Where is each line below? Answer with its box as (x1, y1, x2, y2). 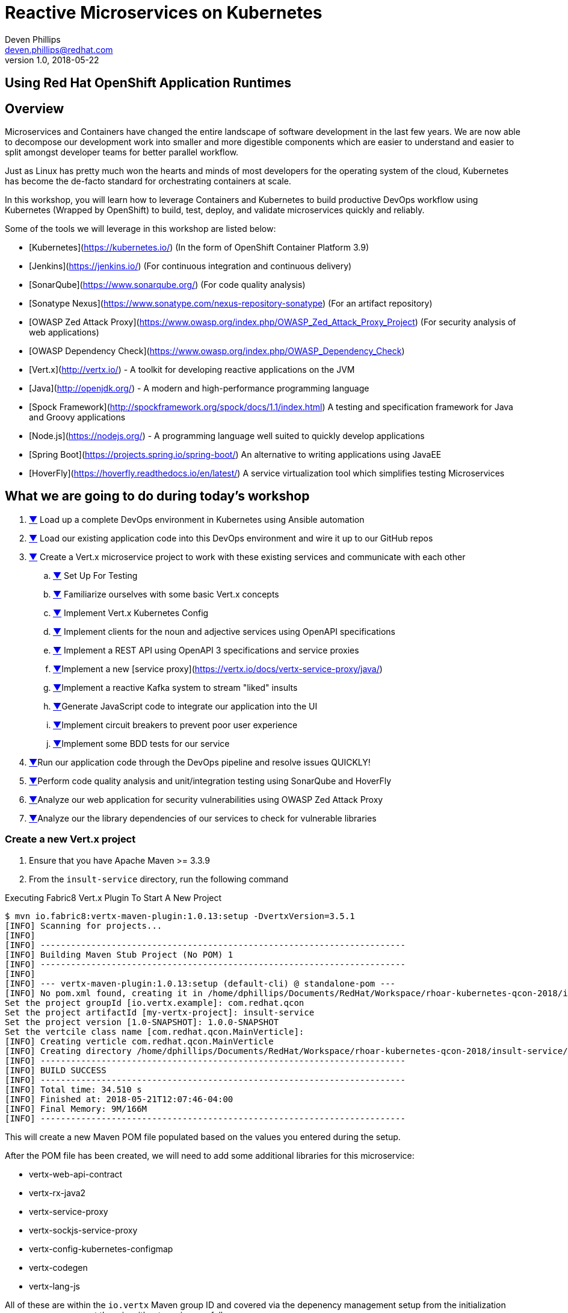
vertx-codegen (29, 1262, 88, 1273)
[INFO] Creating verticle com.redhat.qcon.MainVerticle (5, 1036, 274, 1046)
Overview (5, 101, 64, 116)
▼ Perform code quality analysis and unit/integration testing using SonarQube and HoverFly (29, 775, 391, 786)
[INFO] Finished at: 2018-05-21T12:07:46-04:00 (5, 1094, 233, 1104)
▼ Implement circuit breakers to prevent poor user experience (53, 719, 298, 730)
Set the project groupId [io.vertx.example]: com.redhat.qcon (5, 997, 304, 1008)
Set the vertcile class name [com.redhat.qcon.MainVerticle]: (5, 1026, 304, 1037)
